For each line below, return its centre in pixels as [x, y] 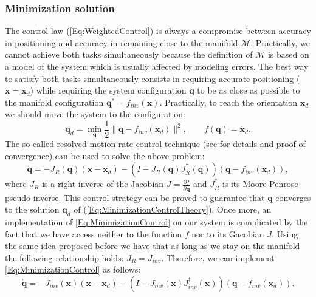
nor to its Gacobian [228, 234]
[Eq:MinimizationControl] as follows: [73, 269]
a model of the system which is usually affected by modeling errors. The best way [157, 66]
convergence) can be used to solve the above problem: [105, 155]
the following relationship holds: [64, 257]
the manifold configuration [54, 102]
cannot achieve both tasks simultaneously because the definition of [129, 54]
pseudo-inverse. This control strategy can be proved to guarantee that [135, 197]
